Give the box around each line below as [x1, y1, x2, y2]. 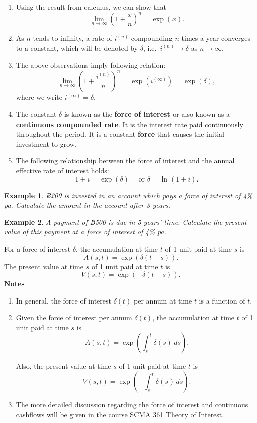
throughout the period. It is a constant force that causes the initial [16, 129, 224, 139]
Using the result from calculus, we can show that [16, 2, 166, 12]
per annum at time [134, 295, 192, 306]
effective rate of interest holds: [16, 165, 109, 175]
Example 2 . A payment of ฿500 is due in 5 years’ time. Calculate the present [4, 216, 247, 227]
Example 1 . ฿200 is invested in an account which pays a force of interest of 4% [4, 190, 253, 200]
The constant [16, 108, 57, 119]
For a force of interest [4, 243, 71, 254]
